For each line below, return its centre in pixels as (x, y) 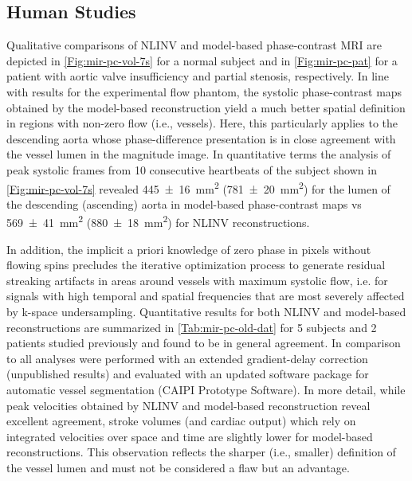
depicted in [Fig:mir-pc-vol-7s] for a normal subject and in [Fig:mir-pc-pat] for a (202, 60)
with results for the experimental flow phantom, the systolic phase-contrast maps (204, 91)
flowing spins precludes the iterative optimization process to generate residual (196, 265)
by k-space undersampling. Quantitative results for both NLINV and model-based (206, 312)
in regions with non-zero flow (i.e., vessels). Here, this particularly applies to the (202, 123)
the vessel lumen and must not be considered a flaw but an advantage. (178, 467)
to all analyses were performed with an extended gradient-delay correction (187, 358)
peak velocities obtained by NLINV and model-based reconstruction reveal (188, 405)
